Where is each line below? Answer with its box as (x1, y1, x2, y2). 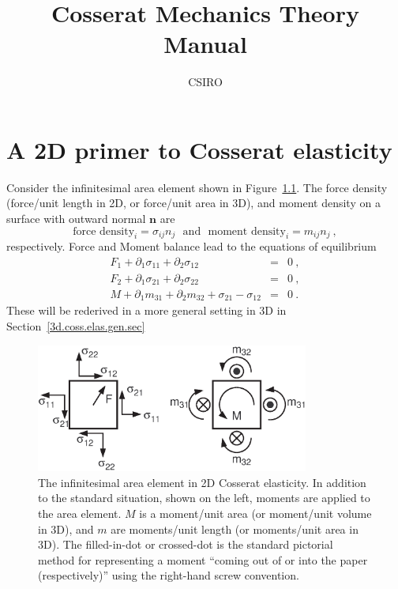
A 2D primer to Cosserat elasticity (6, 133, 392, 165)
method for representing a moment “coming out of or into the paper (38, 551, 368, 568)
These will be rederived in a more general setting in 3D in (6, 302, 287, 319)
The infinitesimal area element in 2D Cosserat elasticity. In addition (38, 474, 366, 490)
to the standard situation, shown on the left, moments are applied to (38, 489, 370, 506)
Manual (163, 28, 247, 60)
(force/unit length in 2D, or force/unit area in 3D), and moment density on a (6, 194, 381, 211)
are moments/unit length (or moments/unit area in (111, 520, 359, 537)
